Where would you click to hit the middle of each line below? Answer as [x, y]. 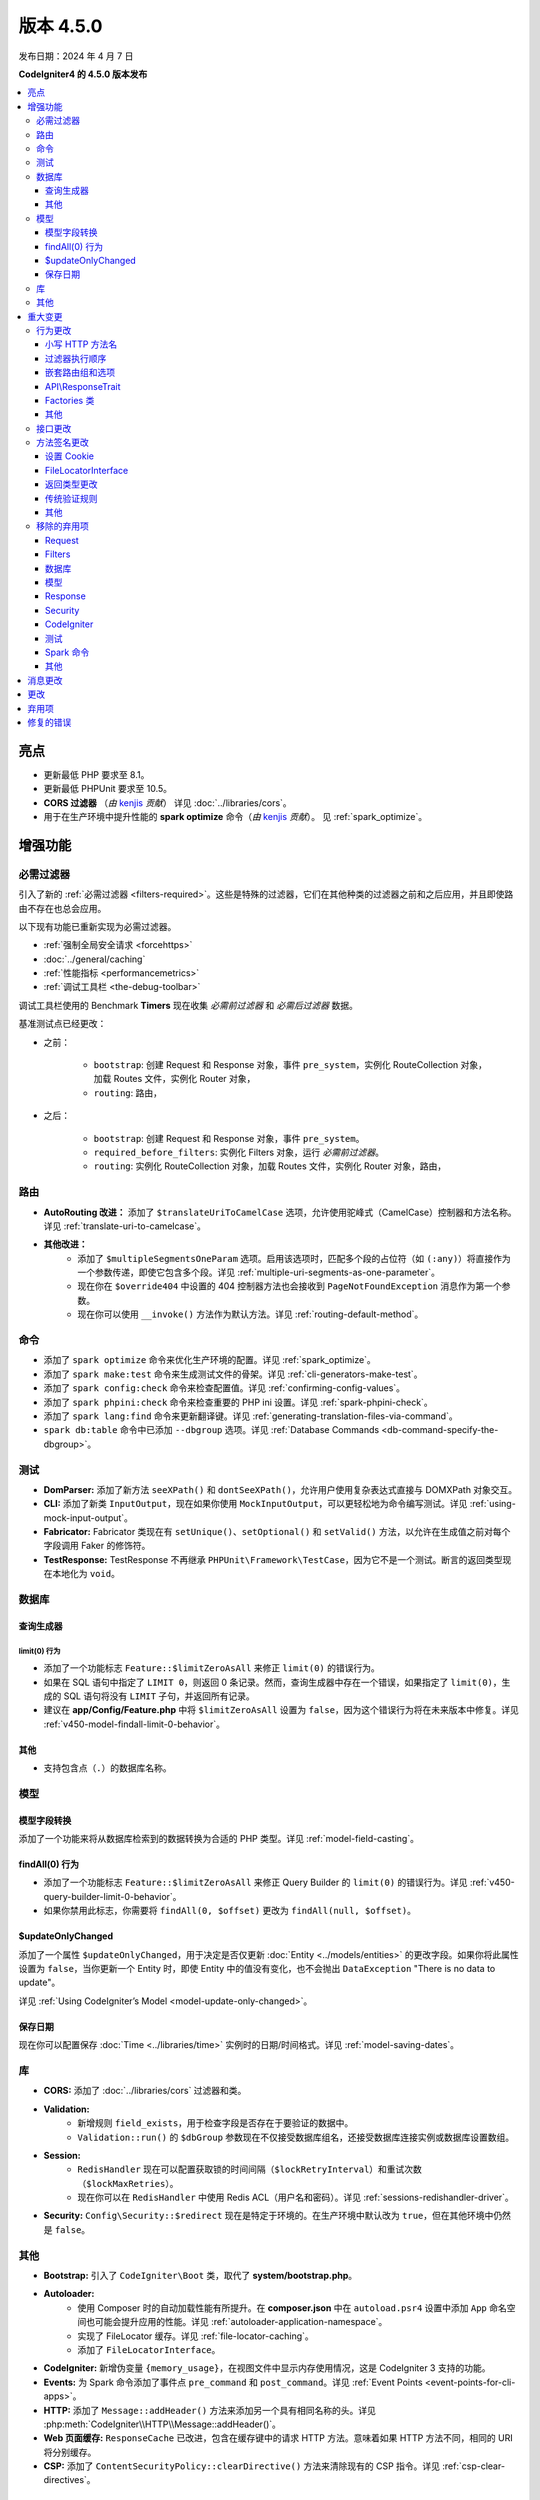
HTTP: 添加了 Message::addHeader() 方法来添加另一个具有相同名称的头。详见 [210, 2410]
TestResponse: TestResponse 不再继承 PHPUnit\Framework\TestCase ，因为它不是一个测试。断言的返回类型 [273, 1559]
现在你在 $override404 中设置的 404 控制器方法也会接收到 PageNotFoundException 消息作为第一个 [289, 1286]
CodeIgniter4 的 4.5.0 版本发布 [83, 74]
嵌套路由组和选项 [80, 372]
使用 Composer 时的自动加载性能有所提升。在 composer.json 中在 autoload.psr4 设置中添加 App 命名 [292, 2307]
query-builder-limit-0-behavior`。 [112, 1896]
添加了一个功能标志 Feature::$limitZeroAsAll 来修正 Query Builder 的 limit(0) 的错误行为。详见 [256, 1882]
